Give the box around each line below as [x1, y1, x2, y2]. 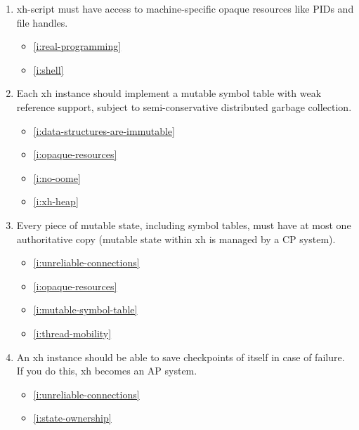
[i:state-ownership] [33, 410, 112, 425]
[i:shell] [33, 62, 64, 77]
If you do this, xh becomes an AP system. [16, 363, 197, 378]
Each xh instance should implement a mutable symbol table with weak [16, 86, 322, 100]
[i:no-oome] [33, 170, 81, 185]
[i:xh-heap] [33, 194, 79, 209]
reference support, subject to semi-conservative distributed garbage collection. [16, 99, 352, 114]
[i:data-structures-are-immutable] [33, 123, 175, 138]
